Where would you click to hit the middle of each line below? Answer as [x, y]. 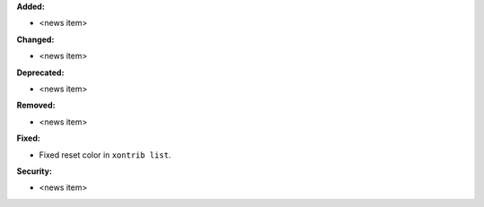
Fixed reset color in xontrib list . [105, 155]
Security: [35, 171]
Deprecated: [40, 73]
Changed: [35, 39]
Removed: [36, 105]
